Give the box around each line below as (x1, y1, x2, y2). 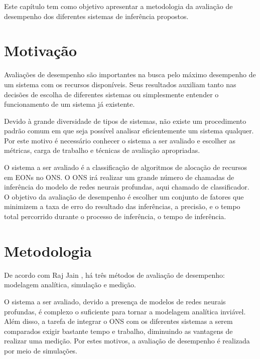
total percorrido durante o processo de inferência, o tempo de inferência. (4, 211, 226, 222)
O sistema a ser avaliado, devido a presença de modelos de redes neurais (4, 296, 226, 306)
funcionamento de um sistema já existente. (4, 99, 135, 109)
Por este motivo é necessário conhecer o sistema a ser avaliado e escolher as (4, 135, 235, 145)
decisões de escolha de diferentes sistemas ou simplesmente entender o (4, 89, 219, 99)
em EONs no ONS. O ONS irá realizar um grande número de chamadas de (4, 171, 234, 182)
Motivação (4, 40, 77, 61)
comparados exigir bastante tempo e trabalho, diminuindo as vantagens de (4, 325, 233, 336)
